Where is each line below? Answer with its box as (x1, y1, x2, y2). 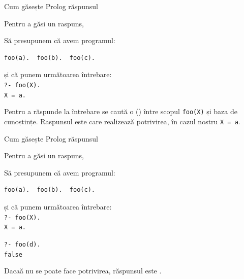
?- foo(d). (4, 240, 41, 248)
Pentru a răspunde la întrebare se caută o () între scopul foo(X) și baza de (4, 106, 237, 117)
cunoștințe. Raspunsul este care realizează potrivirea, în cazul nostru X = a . (4, 116, 240, 126)
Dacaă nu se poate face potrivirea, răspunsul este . (4, 265, 162, 276)
